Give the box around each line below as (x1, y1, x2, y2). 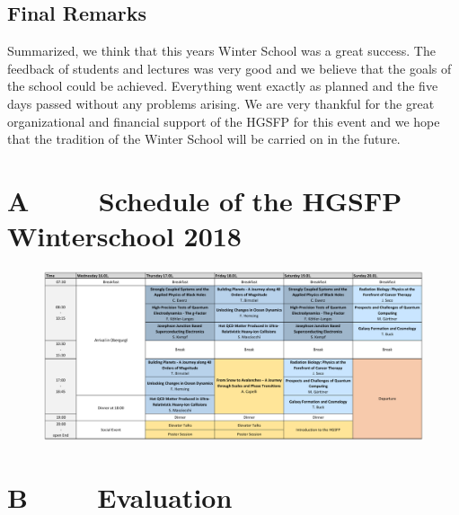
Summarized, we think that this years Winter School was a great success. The (7, 41, 436, 60)
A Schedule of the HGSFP (7, 182, 402, 218)
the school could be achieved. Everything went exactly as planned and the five (7, 76, 438, 95)
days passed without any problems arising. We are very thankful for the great (7, 93, 435, 112)
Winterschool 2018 (7, 218, 242, 254)
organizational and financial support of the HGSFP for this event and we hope (7, 111, 440, 130)
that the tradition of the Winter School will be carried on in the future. (7, 129, 401, 148)
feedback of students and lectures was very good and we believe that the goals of (7, 58, 452, 77)
